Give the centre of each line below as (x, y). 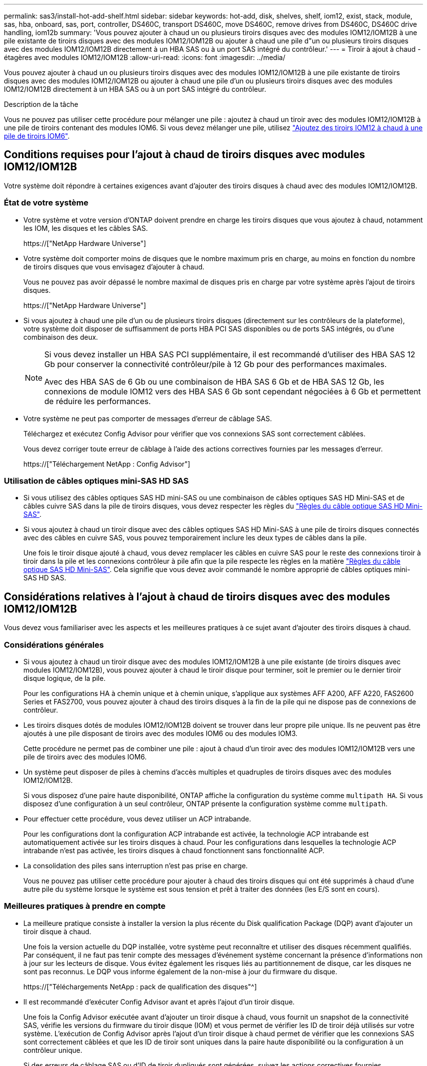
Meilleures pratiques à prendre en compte (85, 906)
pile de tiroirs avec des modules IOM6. (85, 757)
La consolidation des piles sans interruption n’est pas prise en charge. (136, 865)
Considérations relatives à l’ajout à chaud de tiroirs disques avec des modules (197, 596)
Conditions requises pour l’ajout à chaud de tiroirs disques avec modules (184, 155)
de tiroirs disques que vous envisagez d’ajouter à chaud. (114, 266)
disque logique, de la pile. (65, 678)
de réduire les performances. (98, 401)
